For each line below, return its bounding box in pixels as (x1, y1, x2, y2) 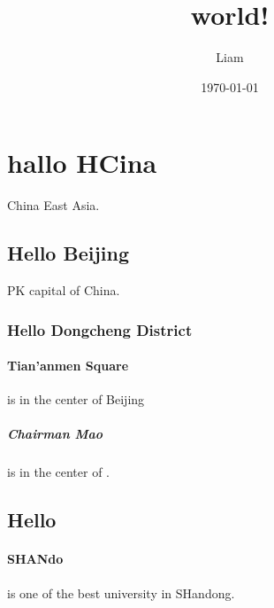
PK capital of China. (7, 281, 120, 300)
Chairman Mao (7, 425, 103, 443)
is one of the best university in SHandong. (7, 583, 235, 602)
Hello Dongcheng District (7, 318, 193, 340)
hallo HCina (7, 144, 157, 181)
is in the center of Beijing (7, 390, 145, 409)
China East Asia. (7, 196, 100, 214)
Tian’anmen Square (7, 356, 129, 375)
